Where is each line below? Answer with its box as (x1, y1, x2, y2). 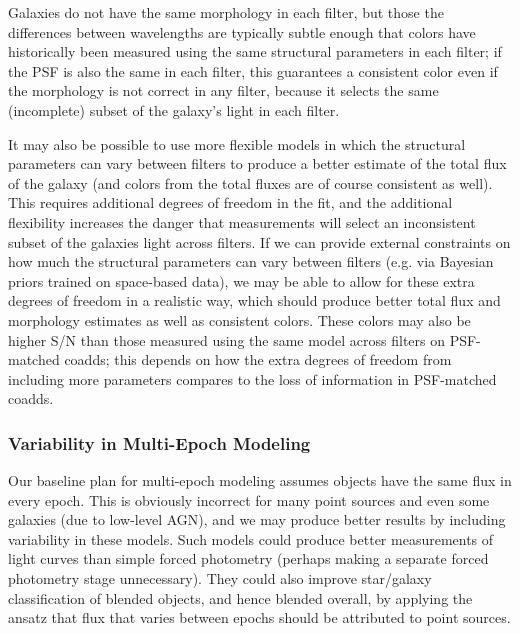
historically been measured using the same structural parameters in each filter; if (8, 41, 502, 62)
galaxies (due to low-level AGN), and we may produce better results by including (8, 509, 506, 530)
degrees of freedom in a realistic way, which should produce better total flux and (8, 290, 501, 311)
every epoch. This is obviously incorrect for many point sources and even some (8, 489, 490, 510)
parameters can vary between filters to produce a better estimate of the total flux (8, 153, 507, 174)
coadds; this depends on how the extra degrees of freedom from (64, 349, 452, 370)
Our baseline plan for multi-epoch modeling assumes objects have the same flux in (8, 470, 512, 491)
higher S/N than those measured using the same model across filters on (8, 329, 445, 350)
